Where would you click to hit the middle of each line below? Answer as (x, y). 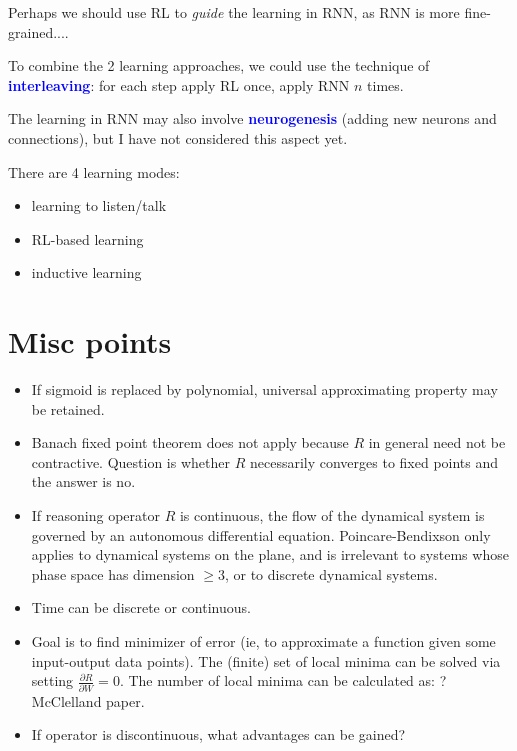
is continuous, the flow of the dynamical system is (332, 515)
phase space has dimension (113, 573)
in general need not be (437, 442)
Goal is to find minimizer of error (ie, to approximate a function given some (263, 641)
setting (52, 680)
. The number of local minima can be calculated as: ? (283, 680)
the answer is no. (83, 481)
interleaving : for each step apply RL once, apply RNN (179, 84)
